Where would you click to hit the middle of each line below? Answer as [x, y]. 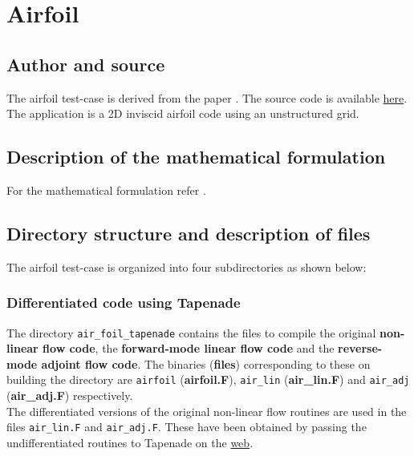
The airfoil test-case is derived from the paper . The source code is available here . [207, 97]
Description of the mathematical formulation [196, 157]
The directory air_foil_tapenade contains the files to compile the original [191, 332]
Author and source [86, 64]
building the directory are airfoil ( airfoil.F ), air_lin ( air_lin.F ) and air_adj [208, 379]
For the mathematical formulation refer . [106, 190]
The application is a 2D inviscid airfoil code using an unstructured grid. [183, 113]
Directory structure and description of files [189, 233]
